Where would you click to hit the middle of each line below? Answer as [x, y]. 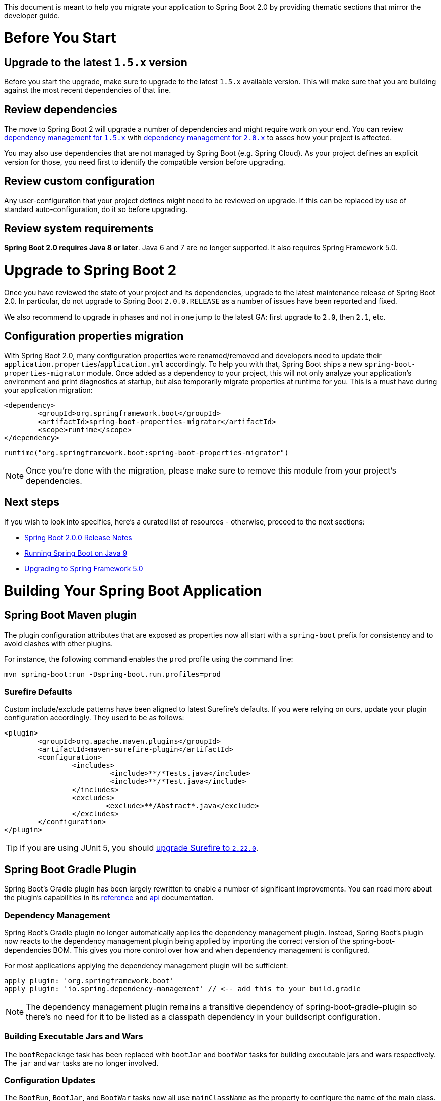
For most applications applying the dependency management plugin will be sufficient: [146, 965]
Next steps [32, 502]
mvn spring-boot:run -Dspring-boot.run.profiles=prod [112, 674]
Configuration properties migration [94, 336]
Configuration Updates [50, 1081]
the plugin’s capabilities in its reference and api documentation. [109, 898]
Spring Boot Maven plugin [71, 615]
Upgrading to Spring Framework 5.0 [84, 568]
